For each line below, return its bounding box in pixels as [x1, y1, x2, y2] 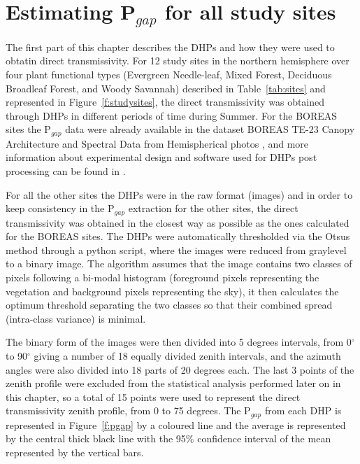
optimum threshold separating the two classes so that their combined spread [6, 297, 333, 312]
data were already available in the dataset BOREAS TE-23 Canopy [65, 122, 355, 136]
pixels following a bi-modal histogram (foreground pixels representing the [6, 270, 319, 285]
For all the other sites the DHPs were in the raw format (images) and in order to [6, 187, 353, 202]
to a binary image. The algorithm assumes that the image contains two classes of [6, 256, 352, 271]
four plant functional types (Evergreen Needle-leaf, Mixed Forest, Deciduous [6, 67, 332, 82]
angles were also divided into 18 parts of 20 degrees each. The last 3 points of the [6, 362, 354, 377]
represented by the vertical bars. [6, 445, 144, 460]
